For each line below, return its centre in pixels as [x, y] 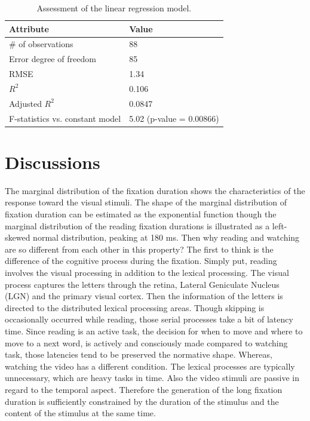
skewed [18, 237]
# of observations [41, 44]
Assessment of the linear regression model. [114, 8]
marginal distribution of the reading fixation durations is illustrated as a [137, 225]
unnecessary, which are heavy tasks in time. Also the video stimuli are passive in [152, 378]
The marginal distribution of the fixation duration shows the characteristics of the [155, 190]
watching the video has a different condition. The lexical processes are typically [150, 366]
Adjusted [25, 103]
